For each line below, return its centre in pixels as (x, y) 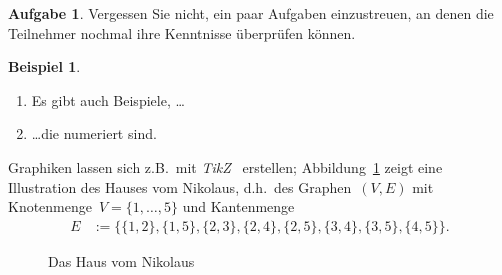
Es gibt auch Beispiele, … (108, 99)
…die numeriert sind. (94, 133)
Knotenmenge (50, 206)
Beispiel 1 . (44, 66)
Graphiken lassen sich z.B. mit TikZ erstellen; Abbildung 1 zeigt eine (225, 166)
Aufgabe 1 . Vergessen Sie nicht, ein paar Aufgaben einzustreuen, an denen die (251, 13)
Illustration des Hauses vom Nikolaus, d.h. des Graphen (180, 186)
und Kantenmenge (238, 206)
